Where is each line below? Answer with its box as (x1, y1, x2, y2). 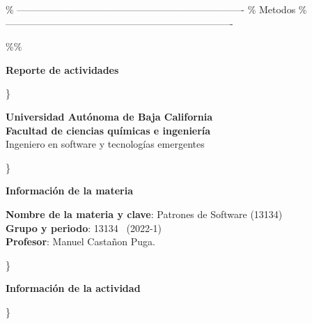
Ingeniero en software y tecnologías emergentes (6, 137, 205, 151)
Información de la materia (6, 183, 134, 198)
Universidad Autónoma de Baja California (6, 109, 213, 123)
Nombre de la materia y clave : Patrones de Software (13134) (6, 206, 283, 221)
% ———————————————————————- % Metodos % (6, 2, 307, 16)
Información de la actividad (6, 281, 141, 295)
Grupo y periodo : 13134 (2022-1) (6, 220, 162, 235)
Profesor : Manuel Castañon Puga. (6, 234, 155, 249)
